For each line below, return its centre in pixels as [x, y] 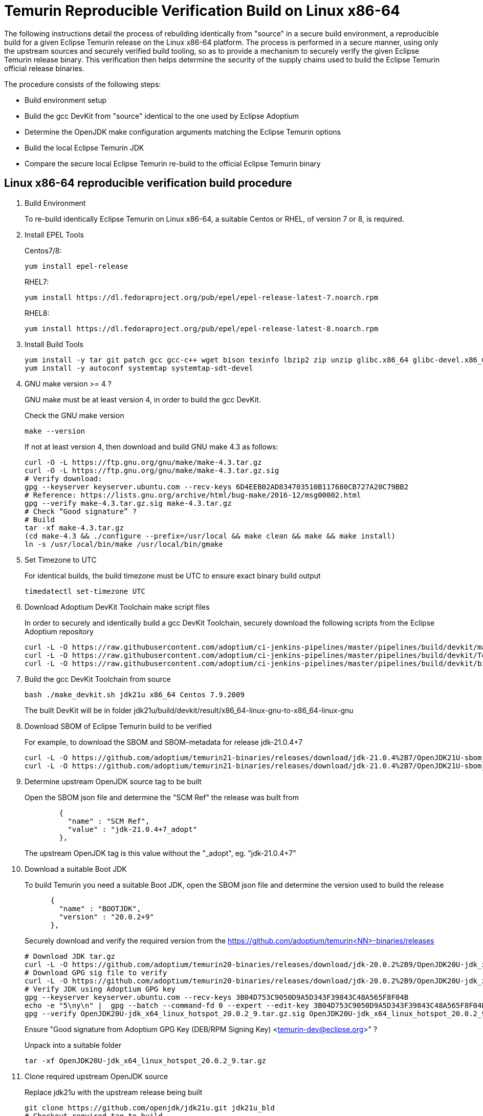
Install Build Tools [54, 344]
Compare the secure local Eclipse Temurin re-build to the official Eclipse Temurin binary [173, 163]
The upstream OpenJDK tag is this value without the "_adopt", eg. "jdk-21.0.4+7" [160, 853]
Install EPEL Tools [54, 234]
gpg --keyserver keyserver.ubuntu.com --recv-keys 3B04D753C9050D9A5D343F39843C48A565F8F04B [217, 997]
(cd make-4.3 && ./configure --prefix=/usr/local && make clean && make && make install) [210, 536]
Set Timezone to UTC [61, 560]
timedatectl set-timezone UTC [85, 591]
